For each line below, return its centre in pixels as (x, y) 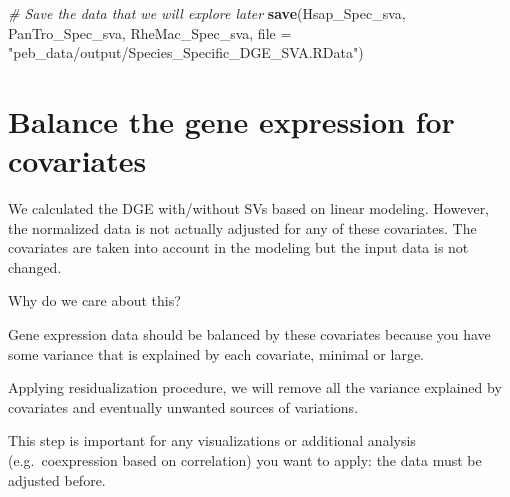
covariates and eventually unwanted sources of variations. (183, 406)
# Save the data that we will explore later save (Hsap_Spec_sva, (207, 13)
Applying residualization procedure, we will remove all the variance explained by (255, 387)
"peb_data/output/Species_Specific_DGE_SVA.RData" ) (186, 52)
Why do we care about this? (94, 300)
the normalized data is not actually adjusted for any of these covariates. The (242, 227)
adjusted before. (57, 479)
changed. (35, 266)
